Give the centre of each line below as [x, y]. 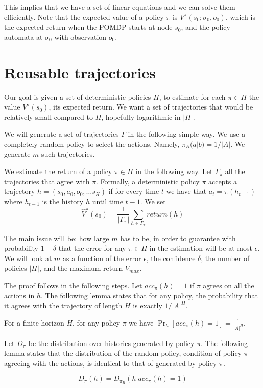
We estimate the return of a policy [58, 171]
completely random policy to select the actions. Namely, [92, 144]
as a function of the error [102, 258]
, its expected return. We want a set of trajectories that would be [151, 107]
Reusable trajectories [80, 72]
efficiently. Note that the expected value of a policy [84, 17]
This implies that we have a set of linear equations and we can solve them [120, 7]
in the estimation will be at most [201, 248]
